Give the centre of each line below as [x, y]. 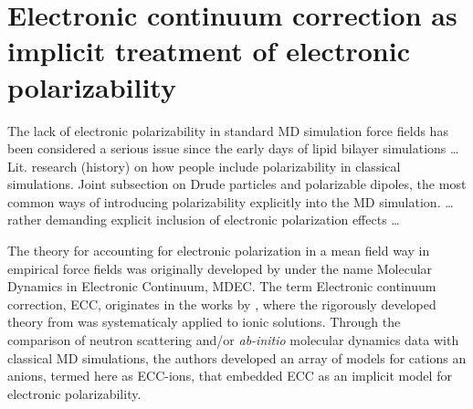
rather [25, 220]
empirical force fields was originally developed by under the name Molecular [220, 268]
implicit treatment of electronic [209, 51]
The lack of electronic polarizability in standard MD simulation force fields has [228, 130]
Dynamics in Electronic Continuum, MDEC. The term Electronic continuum [222, 286]
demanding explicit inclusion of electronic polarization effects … [223, 220]
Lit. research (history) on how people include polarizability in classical [204, 166]
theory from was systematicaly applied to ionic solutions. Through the [204, 322]
